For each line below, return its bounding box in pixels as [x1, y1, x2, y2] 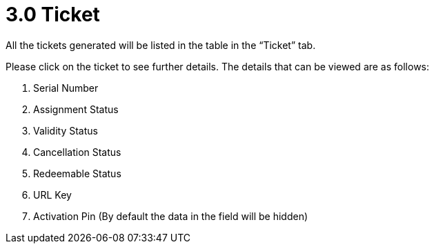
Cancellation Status [33, 146, 121, 158]
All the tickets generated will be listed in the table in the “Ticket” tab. [6, 39, 316, 51]
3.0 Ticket [6, 3, 100, 26]
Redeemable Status [33, 167, 121, 179]
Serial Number [33, 81, 99, 94]
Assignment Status [33, 103, 119, 115]
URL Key [33, 188, 72, 201]
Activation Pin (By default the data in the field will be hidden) [33, 210, 308, 222]
